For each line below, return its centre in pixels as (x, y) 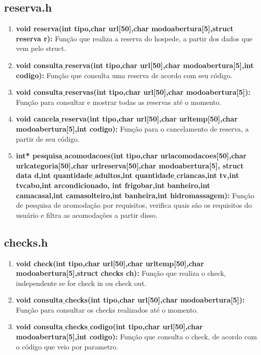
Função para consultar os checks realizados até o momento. (107, 309)
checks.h (26, 242)
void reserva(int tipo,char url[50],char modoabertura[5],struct (125, 28)
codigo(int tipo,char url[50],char (146, 327)
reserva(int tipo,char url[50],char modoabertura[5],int (159, 65)
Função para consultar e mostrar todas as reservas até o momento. (119, 102)
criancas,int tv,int (208, 175)
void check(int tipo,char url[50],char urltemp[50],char (110, 263)
